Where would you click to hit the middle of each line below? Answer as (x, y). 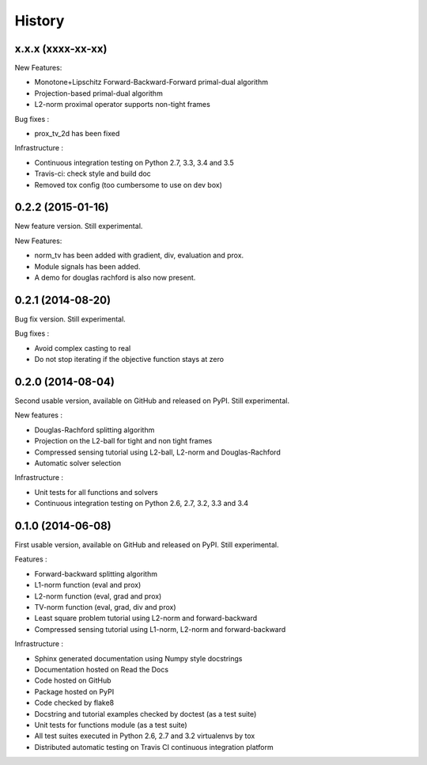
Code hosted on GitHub (73, 680)
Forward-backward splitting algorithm (96, 573)
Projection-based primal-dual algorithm (99, 93)
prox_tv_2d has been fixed (77, 134)
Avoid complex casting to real (83, 348)
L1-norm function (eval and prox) (88, 585)
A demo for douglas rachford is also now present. (115, 278)
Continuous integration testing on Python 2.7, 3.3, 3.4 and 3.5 (134, 162)
